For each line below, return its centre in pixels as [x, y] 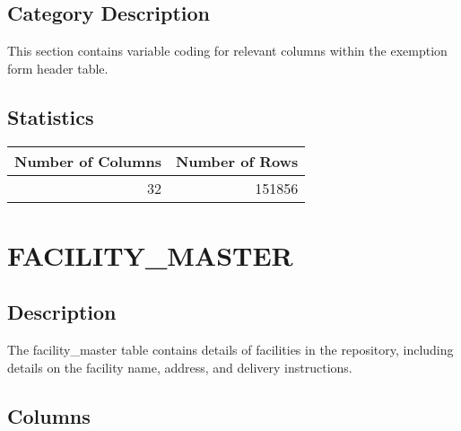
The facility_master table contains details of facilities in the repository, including [230, 350]
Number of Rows [237, 161]
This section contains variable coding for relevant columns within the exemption [227, 51]
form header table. [58, 68]
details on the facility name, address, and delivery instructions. [180, 367]
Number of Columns [88, 161]
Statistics [51, 116]
